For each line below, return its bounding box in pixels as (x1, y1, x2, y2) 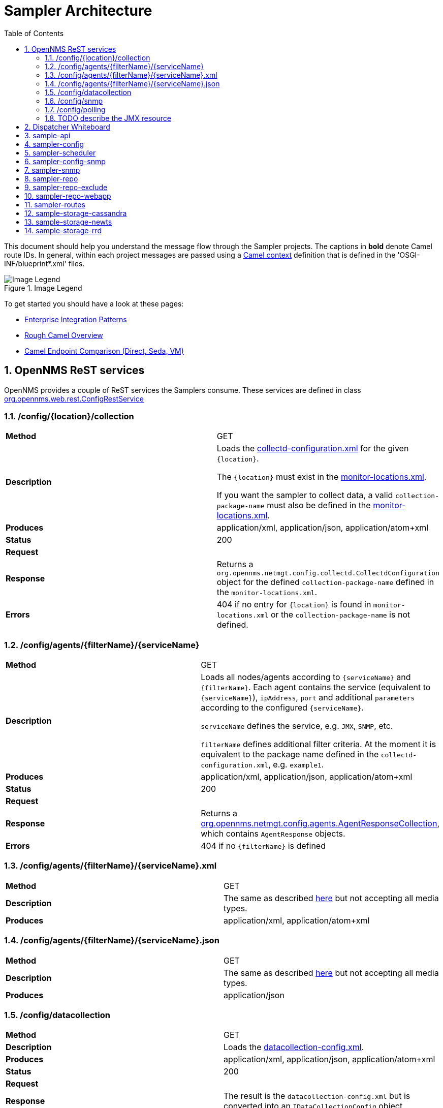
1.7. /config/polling (45, 105, 106, 114)
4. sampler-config (24, 139, 84, 148)
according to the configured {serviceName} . (201, 702, 364, 713)
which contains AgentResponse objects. (201, 828, 345, 839)
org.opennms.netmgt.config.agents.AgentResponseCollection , (201, 818, 439, 829)
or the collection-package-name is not (270, 609, 410, 620)
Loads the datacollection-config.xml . (224, 1042, 364, 1053)
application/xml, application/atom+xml (224, 915, 370, 926)
